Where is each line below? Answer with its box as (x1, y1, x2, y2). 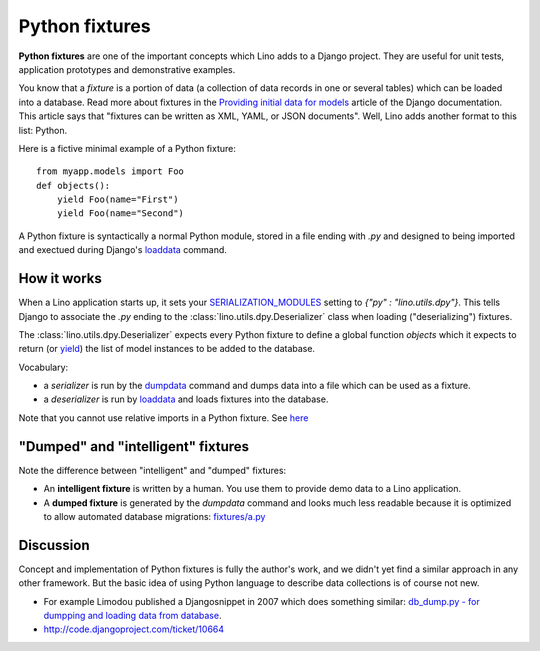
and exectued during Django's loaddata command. (18, 244, 227, 256)
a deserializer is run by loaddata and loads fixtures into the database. (43, 393, 329, 405)
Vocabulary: (18, 361, 69, 373)
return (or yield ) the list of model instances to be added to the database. (18, 343, 315, 355)
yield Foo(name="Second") (56, 208, 185, 219)
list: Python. (18, 124, 68, 136)
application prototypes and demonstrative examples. (18, 63, 236, 75)
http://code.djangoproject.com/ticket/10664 (43, 623, 225, 635)
